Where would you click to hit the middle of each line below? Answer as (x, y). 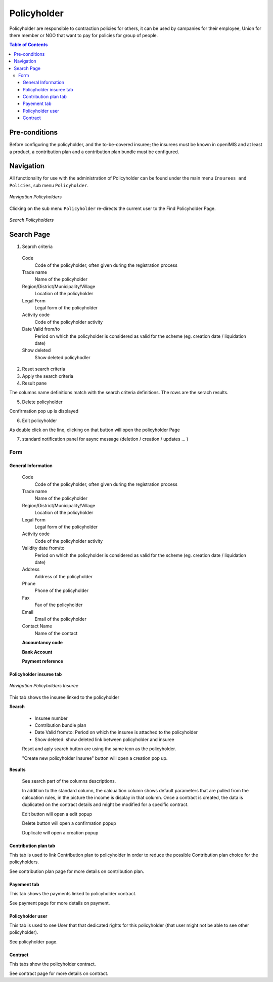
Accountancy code (42, 643)
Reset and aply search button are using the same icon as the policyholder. (99, 749)
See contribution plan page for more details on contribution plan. (77, 871)
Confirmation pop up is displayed (44, 411)
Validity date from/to (43, 548)
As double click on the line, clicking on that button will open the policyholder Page (95, 430)
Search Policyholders (32, 220)
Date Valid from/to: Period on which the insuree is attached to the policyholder (116, 732)
